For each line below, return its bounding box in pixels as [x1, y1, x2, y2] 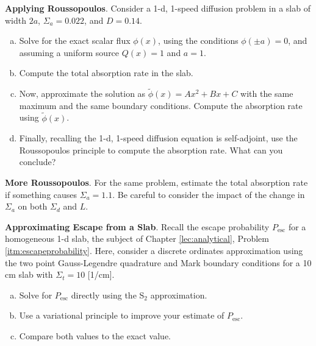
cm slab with [5, 268, 53, 281]
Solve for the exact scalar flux [19, 34, 131, 47]
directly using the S [71, 288, 145, 301]
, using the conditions [158, 34, 239, 47]
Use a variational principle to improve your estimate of [19, 309, 224, 322]
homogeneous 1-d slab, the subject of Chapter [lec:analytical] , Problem [5, 232, 269, 245]
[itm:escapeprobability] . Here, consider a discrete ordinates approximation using [5, 244, 303, 256]
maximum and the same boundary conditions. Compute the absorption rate [19, 99, 303, 111]
